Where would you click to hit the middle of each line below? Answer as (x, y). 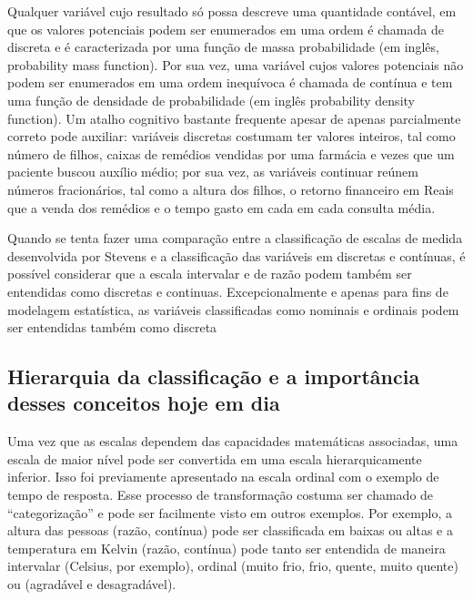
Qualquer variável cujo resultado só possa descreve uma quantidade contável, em (232, 11)
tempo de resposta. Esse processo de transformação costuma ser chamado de (221, 495)
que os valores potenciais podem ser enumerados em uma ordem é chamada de (226, 29)
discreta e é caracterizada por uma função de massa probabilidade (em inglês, (223, 47)
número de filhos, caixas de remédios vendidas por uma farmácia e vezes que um (231, 153)
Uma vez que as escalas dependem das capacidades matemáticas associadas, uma (233, 441)
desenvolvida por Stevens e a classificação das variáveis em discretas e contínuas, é (236, 255)
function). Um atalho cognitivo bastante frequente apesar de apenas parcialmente (234, 118)
